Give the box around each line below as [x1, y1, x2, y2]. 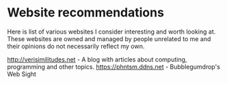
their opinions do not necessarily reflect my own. [7, 42, 145, 50]
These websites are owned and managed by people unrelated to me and [7, 34, 211, 42]
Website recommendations [7, 5, 164, 21]
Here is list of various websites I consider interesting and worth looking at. [7, 27, 216, 36]
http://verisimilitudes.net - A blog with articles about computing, [7, 55, 187, 63]
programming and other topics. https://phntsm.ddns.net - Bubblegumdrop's [7, 62, 221, 71]
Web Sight [7, 70, 36, 78]
